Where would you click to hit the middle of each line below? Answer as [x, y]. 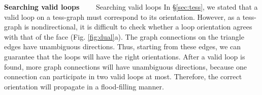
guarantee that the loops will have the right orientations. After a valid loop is [125, 56]
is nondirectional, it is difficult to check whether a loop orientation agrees [138, 27]
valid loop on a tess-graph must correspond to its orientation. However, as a [122, 17]
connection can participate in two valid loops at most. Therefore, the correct [123, 76]
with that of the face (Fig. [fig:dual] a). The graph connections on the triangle [124, 36]
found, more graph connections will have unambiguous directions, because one [125, 66]
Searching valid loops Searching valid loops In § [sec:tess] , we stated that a [131, 7]
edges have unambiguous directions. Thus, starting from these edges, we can [123, 46]
